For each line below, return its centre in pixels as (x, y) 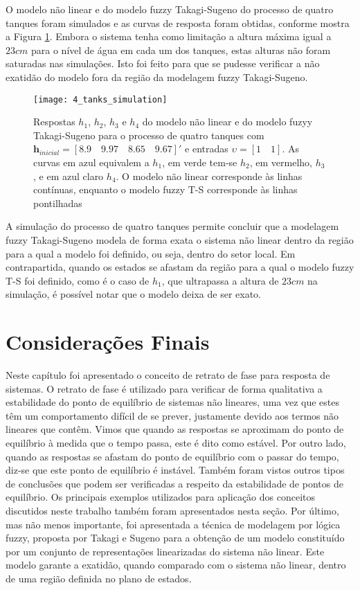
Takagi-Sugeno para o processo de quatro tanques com (149, 135)
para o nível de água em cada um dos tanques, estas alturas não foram (181, 50)
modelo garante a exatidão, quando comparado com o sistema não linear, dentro (176, 565)
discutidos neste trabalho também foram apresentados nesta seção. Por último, (172, 510)
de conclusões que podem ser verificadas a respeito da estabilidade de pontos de (174, 483)
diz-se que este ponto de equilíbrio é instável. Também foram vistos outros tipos (175, 470)
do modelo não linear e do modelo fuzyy (227, 122)
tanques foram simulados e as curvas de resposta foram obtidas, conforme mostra (178, 23)
